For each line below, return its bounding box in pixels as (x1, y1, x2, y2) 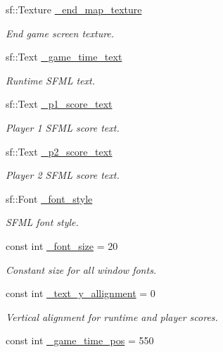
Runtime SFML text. (6, 73, 95, 87)
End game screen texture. (6, 25, 115, 40)
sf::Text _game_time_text (6, 49, 122, 64)
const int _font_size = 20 (6, 238, 118, 253)
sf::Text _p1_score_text (6, 96, 113, 111)
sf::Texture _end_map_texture (6, 2, 142, 16)
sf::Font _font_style (6, 191, 93, 206)
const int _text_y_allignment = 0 (6, 286, 155, 301)
